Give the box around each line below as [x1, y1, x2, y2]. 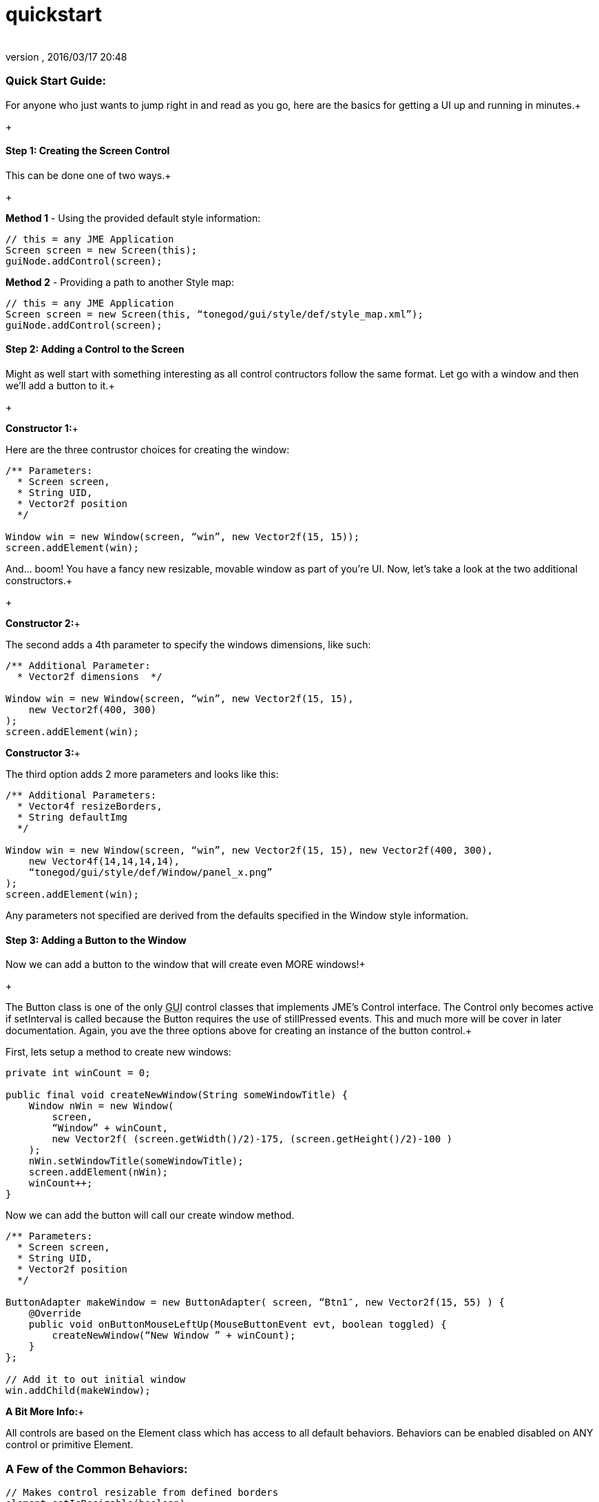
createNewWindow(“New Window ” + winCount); [52, 1330, 296, 1341]
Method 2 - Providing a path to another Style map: [6, 276, 234, 288]
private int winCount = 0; [6, 1067, 151, 1079]
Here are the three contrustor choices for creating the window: [6, 443, 290, 455]
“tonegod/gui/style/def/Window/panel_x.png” [28, 866, 273, 878]
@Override [28, 1308, 81, 1319]
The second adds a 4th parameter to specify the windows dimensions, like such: [6, 638, 371, 650]
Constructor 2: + [6, 617, 81, 629]
